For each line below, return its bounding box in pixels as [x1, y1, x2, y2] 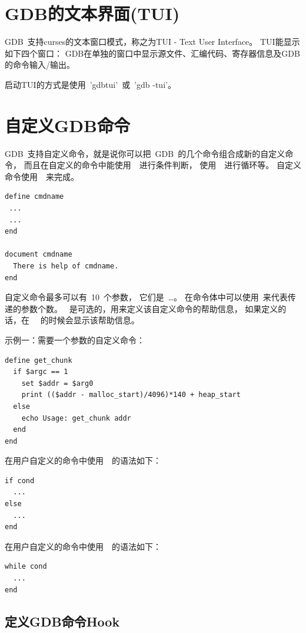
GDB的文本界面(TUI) [5, 1, 180, 25]
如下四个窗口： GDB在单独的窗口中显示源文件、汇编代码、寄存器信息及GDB [5, 47, 300, 59]
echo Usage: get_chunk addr [21, 414, 131, 422]
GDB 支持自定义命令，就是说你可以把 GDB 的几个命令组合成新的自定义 [5, 147, 285, 159]
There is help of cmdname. [13, 261, 119, 270]
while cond [5, 562, 47, 571]
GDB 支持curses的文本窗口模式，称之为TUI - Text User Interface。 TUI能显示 [5, 35, 300, 48]
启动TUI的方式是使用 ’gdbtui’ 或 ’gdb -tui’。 [5, 78, 176, 90]
